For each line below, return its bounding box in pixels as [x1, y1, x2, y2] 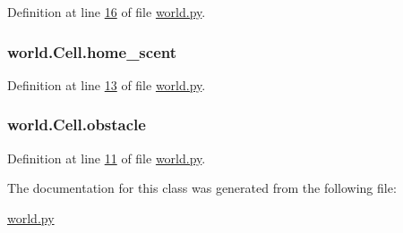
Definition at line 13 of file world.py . [7, 75, 206, 94]
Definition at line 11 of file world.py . [7, 148, 206, 167]
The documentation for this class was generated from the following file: [7, 179, 397, 197]
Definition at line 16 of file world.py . [7, 3, 206, 21]
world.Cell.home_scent [7, 40, 177, 62]
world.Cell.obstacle [7, 113, 146, 136]
